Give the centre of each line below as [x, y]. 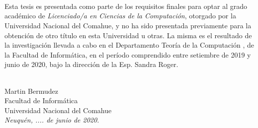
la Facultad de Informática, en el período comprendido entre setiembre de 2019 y [128, 54]
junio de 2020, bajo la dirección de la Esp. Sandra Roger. [91, 64]
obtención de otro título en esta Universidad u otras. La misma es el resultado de [128, 35]
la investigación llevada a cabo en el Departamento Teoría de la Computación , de [129, 45]
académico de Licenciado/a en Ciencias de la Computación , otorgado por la [120, 16]
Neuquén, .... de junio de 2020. [52, 120]
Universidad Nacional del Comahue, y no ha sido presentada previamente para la [128, 25]
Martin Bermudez [31, 91]
